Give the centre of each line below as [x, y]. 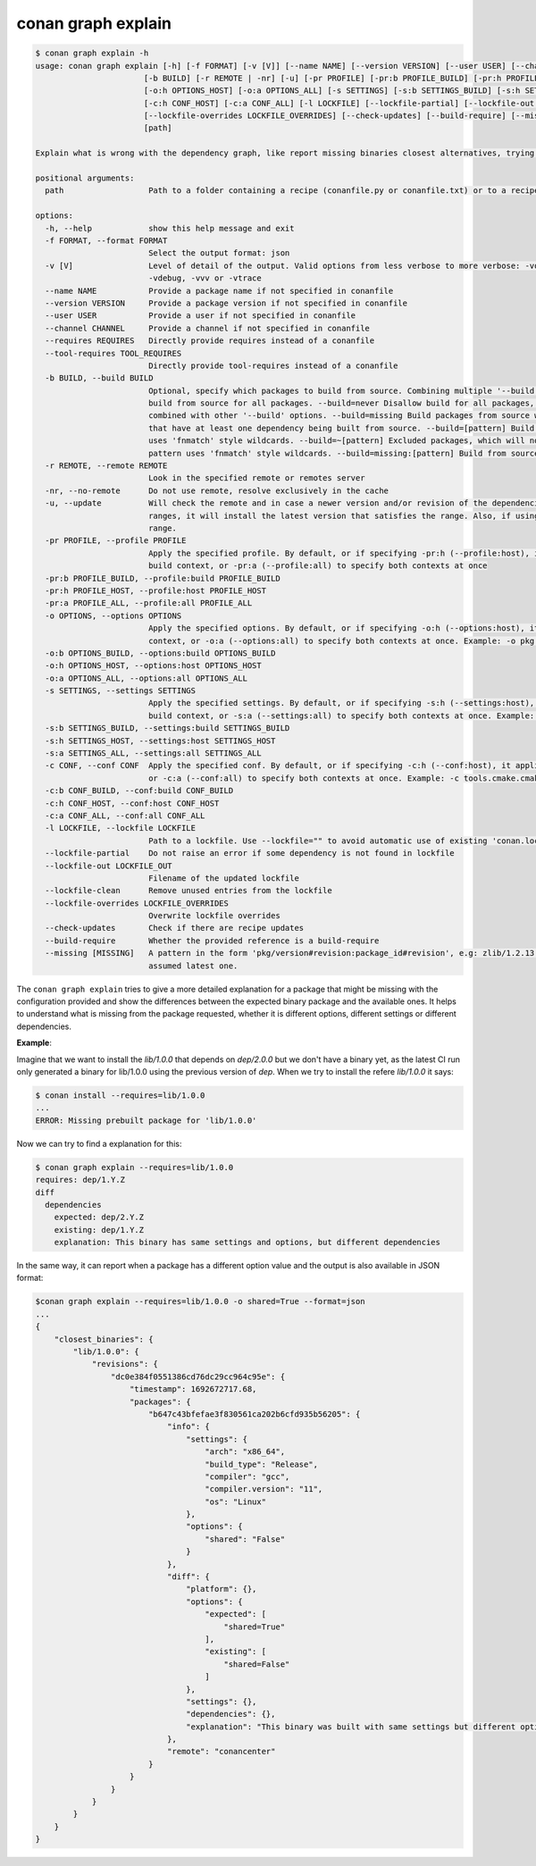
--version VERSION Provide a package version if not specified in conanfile [226, 303]
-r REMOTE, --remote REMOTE [106, 466]
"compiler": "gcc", [247, 1477]
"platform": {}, [222, 1589]
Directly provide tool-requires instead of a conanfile [273, 365]
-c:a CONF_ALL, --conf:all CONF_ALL [125, 816]
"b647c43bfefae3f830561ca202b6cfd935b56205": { [254, 1414]
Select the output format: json [219, 253]
